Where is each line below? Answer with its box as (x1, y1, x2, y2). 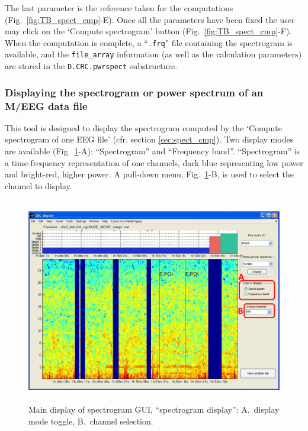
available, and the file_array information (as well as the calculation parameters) (5, 48, 302, 60)
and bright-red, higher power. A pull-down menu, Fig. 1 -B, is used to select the (5, 168, 294, 180)
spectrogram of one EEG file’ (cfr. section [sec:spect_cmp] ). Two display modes (5, 133, 294, 145)
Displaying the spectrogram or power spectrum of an (5, 85, 264, 99)
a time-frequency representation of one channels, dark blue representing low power (5, 156, 303, 168)
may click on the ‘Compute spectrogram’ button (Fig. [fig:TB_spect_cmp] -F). (5, 25, 292, 37)
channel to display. (5, 179, 72, 192)
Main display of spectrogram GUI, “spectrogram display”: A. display (28, 403, 280, 416)
